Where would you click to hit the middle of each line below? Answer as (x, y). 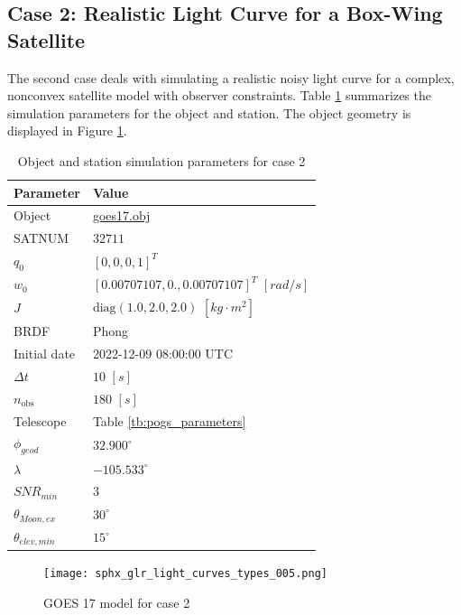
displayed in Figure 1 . (67, 130)
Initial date (45, 354)
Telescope (40, 420)
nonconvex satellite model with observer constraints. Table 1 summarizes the (219, 95)
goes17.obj (121, 215)
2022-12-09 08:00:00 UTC (163, 354)
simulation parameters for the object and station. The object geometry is (209, 112)
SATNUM (41, 238)
